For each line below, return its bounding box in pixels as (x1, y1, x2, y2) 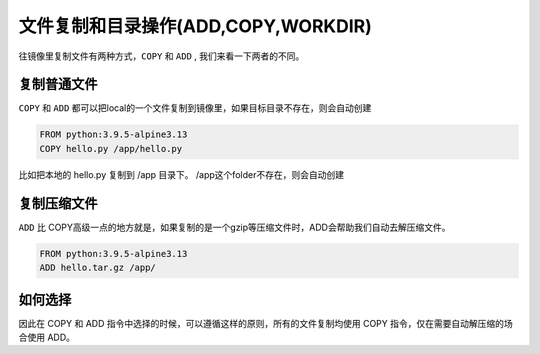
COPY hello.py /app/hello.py (39, 143, 183, 154)
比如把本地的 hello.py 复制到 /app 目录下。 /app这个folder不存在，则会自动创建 (18, 168, 345, 180)
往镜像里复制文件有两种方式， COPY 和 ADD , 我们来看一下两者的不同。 (18, 50, 305, 62)
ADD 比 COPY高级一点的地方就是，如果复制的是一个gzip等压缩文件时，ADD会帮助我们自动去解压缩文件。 (18, 221, 451, 233)
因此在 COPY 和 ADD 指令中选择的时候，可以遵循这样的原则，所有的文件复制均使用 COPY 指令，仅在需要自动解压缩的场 (18, 317, 514, 329)
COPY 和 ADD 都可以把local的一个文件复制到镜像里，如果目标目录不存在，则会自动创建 (18, 102, 372, 114)
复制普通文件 (18, 76, 98, 93)
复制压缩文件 (18, 195, 98, 212)
